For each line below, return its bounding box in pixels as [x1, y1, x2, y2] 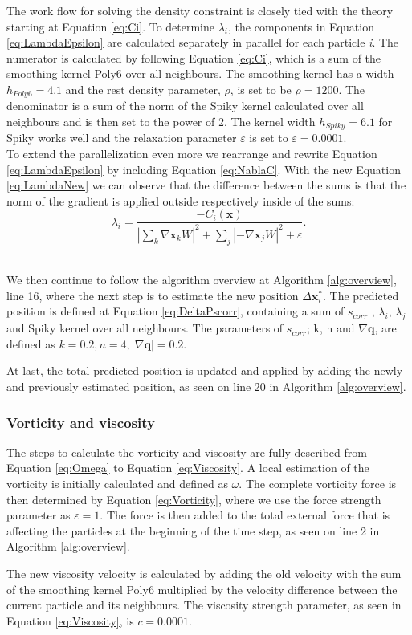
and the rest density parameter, [65, 80, 221, 97]
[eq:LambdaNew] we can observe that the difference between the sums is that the [6, 177, 406, 193]
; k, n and [307, 320, 355, 336]
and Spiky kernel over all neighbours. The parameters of [6, 320, 284, 336]
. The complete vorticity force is [239, 475, 397, 491]
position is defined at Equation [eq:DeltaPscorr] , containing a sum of [6, 303, 345, 320]
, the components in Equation [228, 18, 374, 35]
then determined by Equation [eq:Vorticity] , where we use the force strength [6, 490, 381, 507]
